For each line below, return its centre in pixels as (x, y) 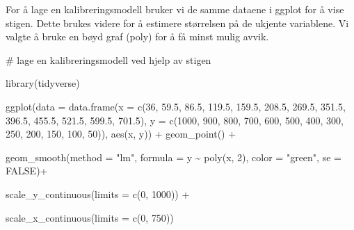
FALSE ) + (27, 171)
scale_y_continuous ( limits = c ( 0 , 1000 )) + (98, 194)
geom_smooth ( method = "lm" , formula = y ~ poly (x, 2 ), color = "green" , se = (174, 157)
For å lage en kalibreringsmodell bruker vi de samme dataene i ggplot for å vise (175, 9)
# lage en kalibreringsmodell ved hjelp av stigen (108, 59)
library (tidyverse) (43, 83)
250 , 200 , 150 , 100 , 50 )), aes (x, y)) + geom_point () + (121, 134)
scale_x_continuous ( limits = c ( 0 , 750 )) (90, 217)
